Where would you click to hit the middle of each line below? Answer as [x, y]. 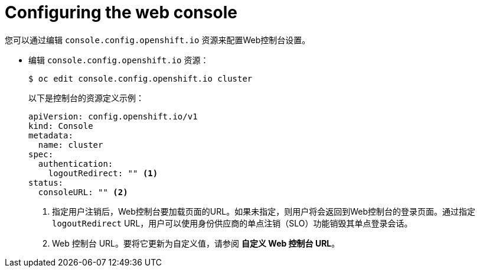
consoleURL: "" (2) [83, 192]
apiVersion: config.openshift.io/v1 [113, 116]
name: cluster [71, 145]
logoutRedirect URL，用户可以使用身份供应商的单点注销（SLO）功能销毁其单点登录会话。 [232, 223]
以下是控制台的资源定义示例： [86, 98]
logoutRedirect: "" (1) [103, 173]
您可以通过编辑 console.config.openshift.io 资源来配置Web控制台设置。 [158, 40]
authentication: [76, 163]
